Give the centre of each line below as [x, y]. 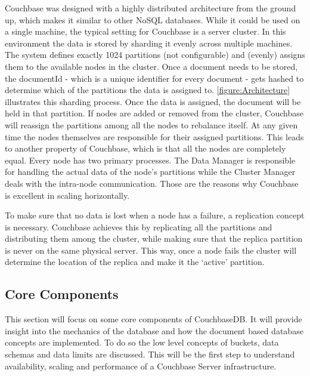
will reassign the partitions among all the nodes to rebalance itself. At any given [151, 124]
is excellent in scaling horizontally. [67, 195]
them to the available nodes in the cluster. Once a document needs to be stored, [151, 66]
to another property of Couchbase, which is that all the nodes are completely [145, 148]
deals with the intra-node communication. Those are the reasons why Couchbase [152, 183]
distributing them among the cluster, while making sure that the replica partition [154, 238]
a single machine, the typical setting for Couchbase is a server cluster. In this [145, 31]
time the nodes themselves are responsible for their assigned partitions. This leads [154, 136]
